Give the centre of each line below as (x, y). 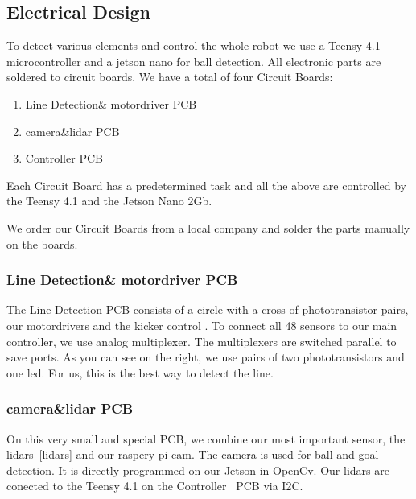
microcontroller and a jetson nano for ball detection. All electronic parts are (194, 61)
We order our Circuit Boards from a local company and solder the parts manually (208, 227)
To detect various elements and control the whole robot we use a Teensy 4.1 (194, 45)
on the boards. (42, 243)
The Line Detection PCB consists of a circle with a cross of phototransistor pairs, (208, 309)
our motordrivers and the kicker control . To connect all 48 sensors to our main (202, 325)
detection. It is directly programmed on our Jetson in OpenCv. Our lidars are (198, 470)
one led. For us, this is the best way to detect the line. (140, 372)
